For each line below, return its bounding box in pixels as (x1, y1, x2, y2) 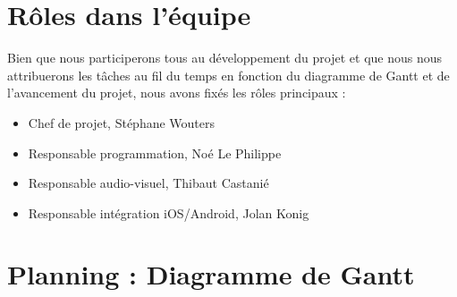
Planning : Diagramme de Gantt (7, 256, 415, 293)
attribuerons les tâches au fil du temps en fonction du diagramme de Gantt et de (7, 65, 450, 84)
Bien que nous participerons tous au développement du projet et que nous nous (7, 48, 443, 67)
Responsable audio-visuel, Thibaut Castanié (28, 174, 269, 192)
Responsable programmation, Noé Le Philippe (28, 143, 282, 162)
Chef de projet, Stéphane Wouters (28, 113, 216, 132)
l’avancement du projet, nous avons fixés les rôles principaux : (7, 83, 346, 102)
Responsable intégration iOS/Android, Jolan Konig (28, 203, 309, 222)
